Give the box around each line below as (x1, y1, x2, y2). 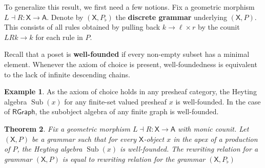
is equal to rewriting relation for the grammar (62, 153, 206, 164)
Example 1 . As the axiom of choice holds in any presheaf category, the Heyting (4, 86, 257, 97)
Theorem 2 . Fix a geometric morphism (4, 123, 130, 134)
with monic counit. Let (178, 123, 249, 134)
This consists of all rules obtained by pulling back (4, 22, 160, 32)
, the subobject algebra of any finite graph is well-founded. (35, 106, 219, 117)
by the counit (198, 22, 240, 32)
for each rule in (35, 31, 83, 42)
